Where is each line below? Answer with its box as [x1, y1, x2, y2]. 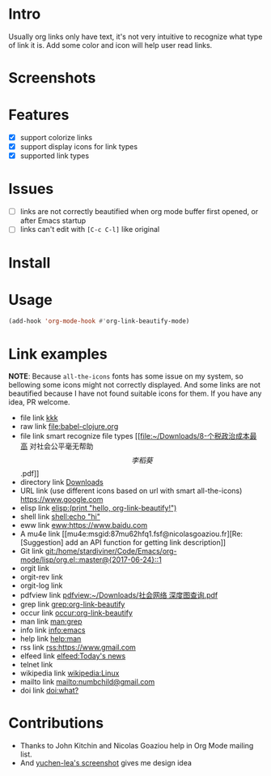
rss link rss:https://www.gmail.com [19, 642, 136, 653]
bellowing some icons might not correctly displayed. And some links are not [8, 380, 261, 390]
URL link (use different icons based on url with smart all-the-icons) [19, 486, 243, 495]
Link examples [8, 345, 108, 363]
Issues [8, 180, 54, 199]
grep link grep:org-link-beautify [19, 599, 125, 609]
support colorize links [19, 133, 93, 143]
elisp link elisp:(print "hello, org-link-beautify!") [19, 504, 177, 513]
